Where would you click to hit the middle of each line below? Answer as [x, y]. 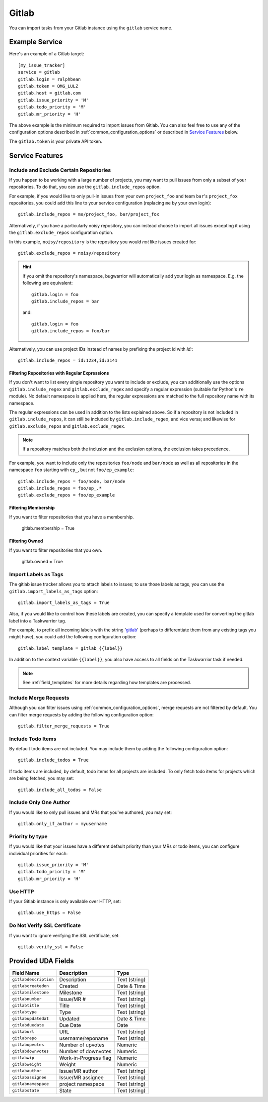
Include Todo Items [33, 739]
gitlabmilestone [31, 993]
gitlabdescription [33, 979]
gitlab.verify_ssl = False [51, 947]
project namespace [82, 1084]
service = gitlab [39, 72]
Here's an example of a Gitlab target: [47, 54]
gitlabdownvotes [31, 1052]
